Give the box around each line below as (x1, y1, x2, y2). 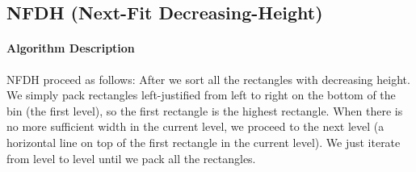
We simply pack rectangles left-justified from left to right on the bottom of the (6, 86, 396, 103)
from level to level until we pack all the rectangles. (6, 149, 256, 166)
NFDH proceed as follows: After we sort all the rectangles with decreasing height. (6, 70, 410, 87)
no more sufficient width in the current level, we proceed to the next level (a (6, 118, 384, 135)
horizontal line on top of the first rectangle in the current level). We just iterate (6, 133, 401, 150)
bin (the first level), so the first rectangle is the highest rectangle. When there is (6, 102, 403, 119)
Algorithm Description (6, 40, 135, 57)
